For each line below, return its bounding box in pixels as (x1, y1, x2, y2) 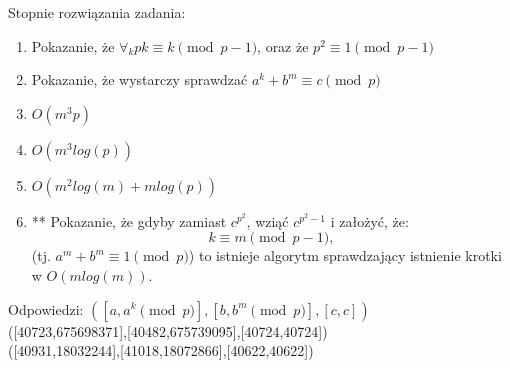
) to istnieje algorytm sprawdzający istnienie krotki (188, 245, 502, 266)
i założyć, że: (330, 210, 409, 231)
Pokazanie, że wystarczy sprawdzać (31, 69, 248, 90)
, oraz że (257, 35, 309, 56)
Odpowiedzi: (8, 298, 84, 319)
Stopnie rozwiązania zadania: (8, 2, 186, 22)
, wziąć (246, 210, 289, 231)
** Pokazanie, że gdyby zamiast (31, 210, 227, 231)
